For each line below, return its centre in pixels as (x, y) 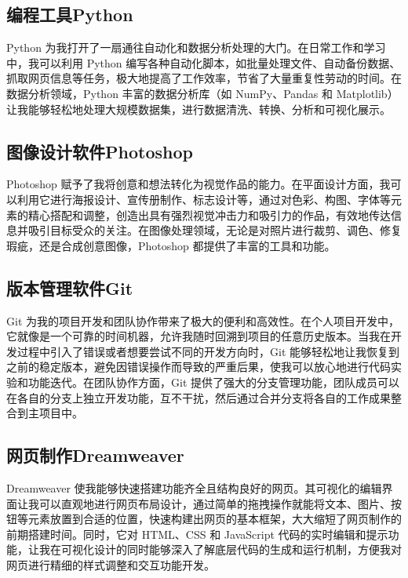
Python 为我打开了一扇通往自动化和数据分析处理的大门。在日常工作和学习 (196, 47)
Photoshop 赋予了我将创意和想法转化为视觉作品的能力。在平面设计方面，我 (199, 184)
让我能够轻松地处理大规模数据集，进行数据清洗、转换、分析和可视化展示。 (199, 109)
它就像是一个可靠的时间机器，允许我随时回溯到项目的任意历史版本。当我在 (199, 336)
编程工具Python (70, 15)
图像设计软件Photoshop (100, 151)
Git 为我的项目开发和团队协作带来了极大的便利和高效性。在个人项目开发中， (203, 320)
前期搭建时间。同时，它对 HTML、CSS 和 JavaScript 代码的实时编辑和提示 (197, 534)
